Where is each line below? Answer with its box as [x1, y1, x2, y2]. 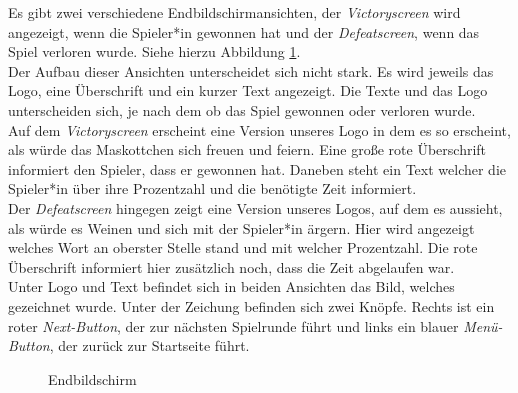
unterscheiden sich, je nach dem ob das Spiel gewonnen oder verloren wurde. [8, 99, 476, 120]
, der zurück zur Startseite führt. [49, 335, 250, 356]
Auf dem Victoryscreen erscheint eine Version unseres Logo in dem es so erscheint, [8, 119, 511, 140]
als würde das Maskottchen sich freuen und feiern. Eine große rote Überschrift [8, 139, 487, 160]
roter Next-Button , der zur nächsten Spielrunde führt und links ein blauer [8, 315, 459, 336]
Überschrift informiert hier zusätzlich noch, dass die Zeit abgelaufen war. [8, 256, 455, 277]
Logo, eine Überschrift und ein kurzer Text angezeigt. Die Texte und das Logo [8, 80, 488, 101]
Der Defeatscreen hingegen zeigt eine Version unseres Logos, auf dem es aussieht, [8, 197, 503, 218]
